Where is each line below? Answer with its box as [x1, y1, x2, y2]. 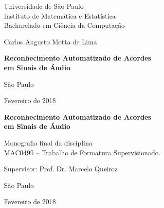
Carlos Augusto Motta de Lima [4, 36, 97, 46]
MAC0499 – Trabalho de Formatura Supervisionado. [4, 147, 161, 157]
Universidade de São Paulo [4, 1, 84, 11]
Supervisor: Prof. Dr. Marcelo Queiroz [4, 164, 118, 174]
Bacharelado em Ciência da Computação [4, 20, 125, 30]
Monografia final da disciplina [4, 137, 92, 147]
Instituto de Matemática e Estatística [4, 10, 116, 21]
